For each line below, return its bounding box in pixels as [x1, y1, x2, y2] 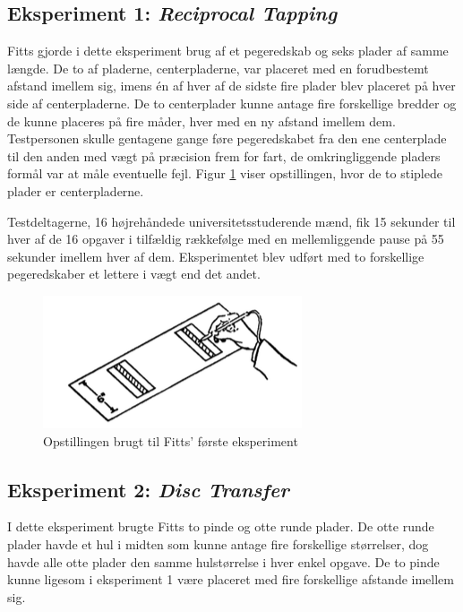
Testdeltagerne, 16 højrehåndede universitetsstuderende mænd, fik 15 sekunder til [7, 211, 456, 230]
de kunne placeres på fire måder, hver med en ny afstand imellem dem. [7, 111, 396, 130]
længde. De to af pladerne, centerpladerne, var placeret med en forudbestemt [7, 58, 429, 77]
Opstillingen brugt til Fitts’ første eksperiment [43, 431, 298, 450]
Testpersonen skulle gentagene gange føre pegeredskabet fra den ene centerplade [7, 129, 447, 148]
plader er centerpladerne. [7, 181, 144, 200]
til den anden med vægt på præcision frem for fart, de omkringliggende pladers [7, 146, 441, 165]
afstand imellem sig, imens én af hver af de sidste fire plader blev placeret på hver [7, 76, 456, 95]
